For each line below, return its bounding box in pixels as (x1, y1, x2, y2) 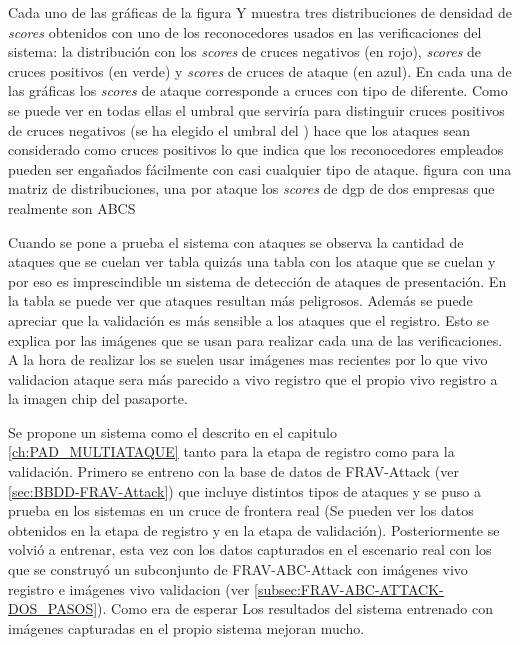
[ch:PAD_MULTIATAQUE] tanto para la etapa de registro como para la (8, 441, 455, 462)
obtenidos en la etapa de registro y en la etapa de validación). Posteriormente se (8, 519, 500, 540)
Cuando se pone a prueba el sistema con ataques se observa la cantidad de (8, 231, 464, 252)
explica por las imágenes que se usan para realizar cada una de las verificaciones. (8, 329, 503, 350)
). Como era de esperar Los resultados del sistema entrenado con (97, 598, 494, 619)
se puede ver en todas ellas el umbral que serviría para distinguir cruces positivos (8, 99, 505, 120)
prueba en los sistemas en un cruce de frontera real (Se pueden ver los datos (8, 500, 474, 521)
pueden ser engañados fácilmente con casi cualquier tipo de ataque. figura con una (8, 158, 512, 179)
